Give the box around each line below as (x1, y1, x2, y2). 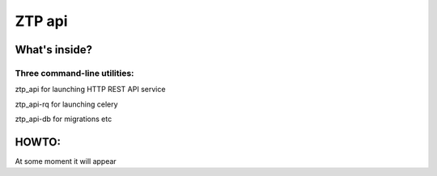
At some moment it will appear (15, 157, 117, 166)
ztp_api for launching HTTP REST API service (15, 85, 166, 94)
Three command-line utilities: (15, 67, 134, 78)
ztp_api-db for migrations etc (15, 114, 112, 124)
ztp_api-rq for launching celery (15, 99, 118, 109)
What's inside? (15, 43, 93, 57)
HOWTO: (15, 135, 61, 149)
